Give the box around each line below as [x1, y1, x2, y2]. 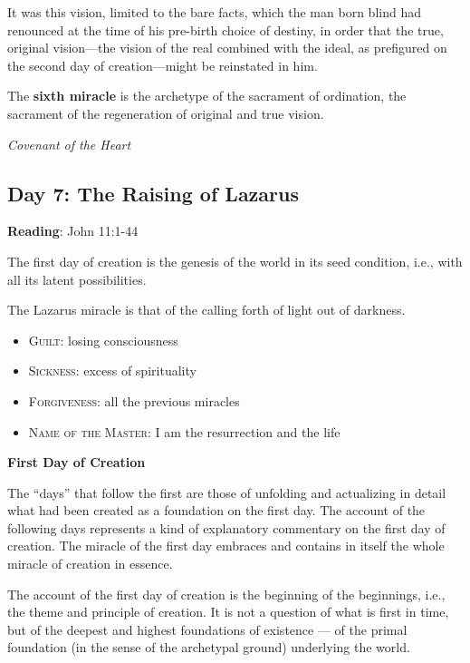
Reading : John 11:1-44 [7, 221, 139, 240]
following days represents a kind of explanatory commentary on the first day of [7, 518, 446, 537]
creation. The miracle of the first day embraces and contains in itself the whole [7, 536, 445, 555]
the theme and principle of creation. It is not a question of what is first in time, [7, 602, 449, 621]
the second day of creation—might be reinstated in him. [7, 55, 318, 74]
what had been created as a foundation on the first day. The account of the [7, 501, 426, 520]
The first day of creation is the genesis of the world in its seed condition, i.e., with [7, 251, 463, 270]
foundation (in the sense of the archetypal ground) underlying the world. [7, 638, 410, 657]
